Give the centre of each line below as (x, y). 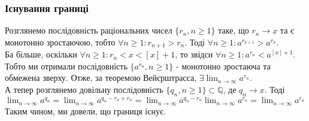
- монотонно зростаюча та (223, 66)
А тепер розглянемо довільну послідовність (84, 90)
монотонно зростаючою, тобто (60, 42)
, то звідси (194, 54)
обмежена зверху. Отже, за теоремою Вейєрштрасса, (101, 78)
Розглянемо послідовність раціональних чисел (89, 30)
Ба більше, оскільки (41, 54)
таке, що (234, 30)
